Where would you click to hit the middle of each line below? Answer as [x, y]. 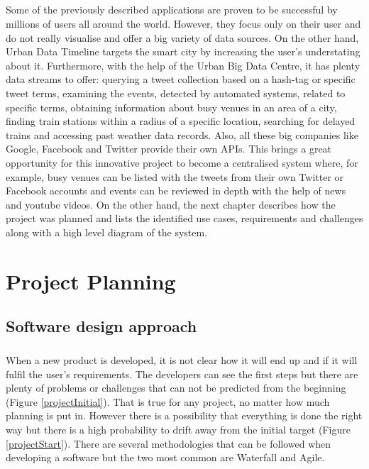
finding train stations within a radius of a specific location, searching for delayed [181, 121]
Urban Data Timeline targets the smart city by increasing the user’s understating [183, 51]
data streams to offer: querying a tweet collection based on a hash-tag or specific [181, 79]
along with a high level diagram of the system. [107, 232]
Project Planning [91, 281]
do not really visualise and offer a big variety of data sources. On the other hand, [182, 37]
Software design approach [101, 326]
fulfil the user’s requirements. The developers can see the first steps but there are [182, 374]
